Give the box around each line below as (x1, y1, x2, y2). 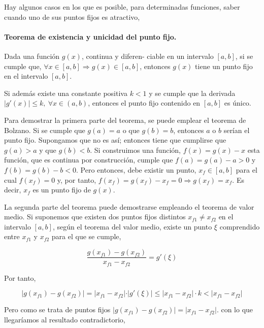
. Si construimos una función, (90, 144, 181, 155)
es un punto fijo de (32, 184, 91, 195)
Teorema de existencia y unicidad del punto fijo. (4, 31, 177, 42)
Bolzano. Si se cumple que (4, 124, 85, 135)
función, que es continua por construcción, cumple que (4, 154, 173, 165)
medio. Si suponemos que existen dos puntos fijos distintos (4, 211, 186, 222)
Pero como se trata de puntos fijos (4, 304, 111, 315)
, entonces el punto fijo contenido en (88, 97, 201, 108)
